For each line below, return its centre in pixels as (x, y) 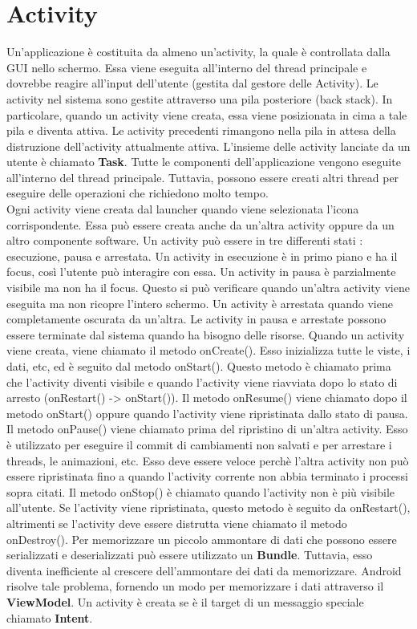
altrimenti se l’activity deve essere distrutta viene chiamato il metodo (177, 523)
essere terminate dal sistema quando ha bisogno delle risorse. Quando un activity (206, 334)
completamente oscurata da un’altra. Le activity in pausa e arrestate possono (196, 319)
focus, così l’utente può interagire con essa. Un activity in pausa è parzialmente (201, 272)
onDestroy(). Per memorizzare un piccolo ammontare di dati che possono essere (202, 539)
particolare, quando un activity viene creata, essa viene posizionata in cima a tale (207, 114)
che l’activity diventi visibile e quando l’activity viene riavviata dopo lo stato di (202, 381)
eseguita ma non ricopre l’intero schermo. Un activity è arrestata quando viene (200, 303)
